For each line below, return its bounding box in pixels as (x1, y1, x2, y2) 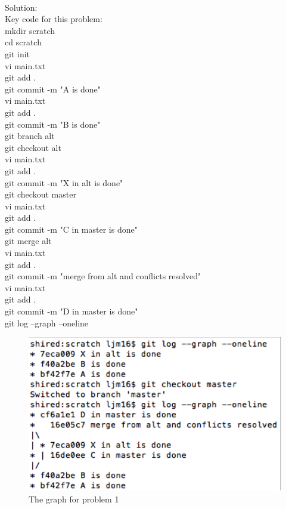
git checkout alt (5, 141, 61, 153)
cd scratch (5, 36, 42, 48)
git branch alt (5, 129, 55, 142)
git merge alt (5, 235, 52, 247)
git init (5, 47, 30, 60)
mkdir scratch (5, 24, 55, 36)
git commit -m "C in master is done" (5, 223, 138, 235)
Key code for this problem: (5, 13, 102, 25)
